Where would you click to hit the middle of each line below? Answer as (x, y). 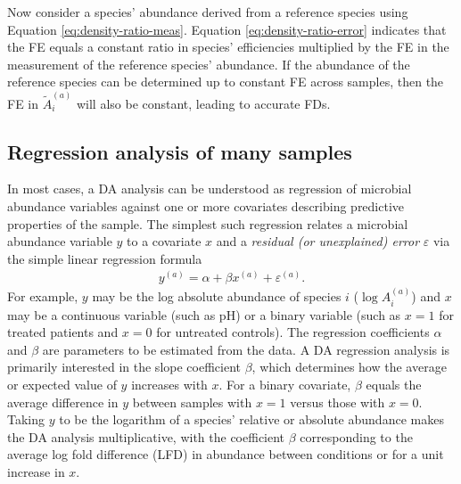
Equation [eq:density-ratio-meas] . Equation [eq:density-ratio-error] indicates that (227, 29)
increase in (36, 472)
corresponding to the (356, 436)
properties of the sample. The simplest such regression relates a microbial (208, 223)
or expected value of (62, 385)
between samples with (192, 402)
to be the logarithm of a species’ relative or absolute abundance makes (251, 419)
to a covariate (164, 241)
